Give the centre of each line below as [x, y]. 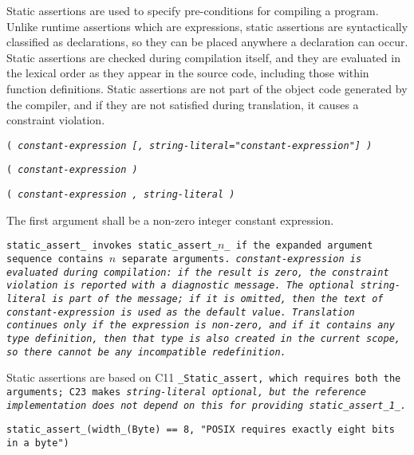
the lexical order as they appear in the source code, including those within [188, 73]
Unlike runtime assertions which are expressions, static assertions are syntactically [207, 26]
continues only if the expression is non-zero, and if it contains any [201, 326]
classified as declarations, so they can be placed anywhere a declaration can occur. [207, 42]
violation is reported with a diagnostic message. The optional [181, 286]
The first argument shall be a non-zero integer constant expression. [170, 220]
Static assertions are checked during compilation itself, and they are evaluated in [203, 57]
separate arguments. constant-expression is [242, 259]
